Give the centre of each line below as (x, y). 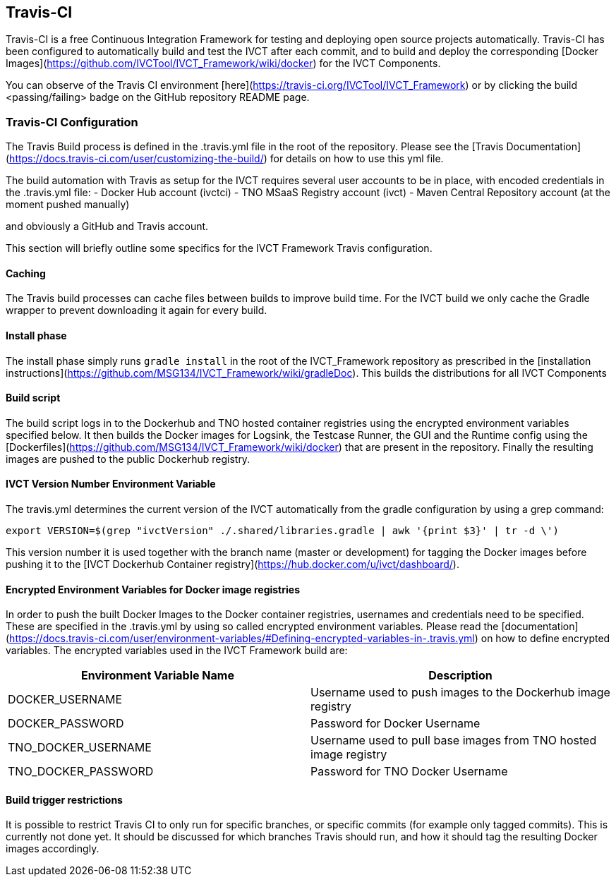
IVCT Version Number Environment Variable (111, 484)
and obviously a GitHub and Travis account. (107, 226)
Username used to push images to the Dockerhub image (460, 693)
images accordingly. (53, 849)
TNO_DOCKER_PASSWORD (81, 772)
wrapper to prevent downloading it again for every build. (137, 310)
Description (460, 676)
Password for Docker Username (395, 724)
